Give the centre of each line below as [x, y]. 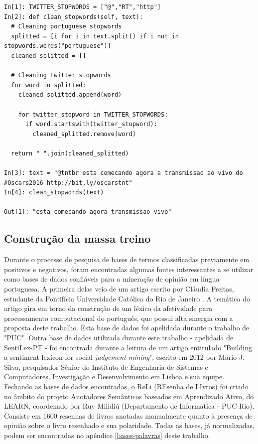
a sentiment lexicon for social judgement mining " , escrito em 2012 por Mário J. [124, 357]
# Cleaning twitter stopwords [61, 75]
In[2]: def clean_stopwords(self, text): [74, 17]
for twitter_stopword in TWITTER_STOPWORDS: [93, 114]
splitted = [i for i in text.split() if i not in [95, 36]
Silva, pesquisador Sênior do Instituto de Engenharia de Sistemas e [106, 367]
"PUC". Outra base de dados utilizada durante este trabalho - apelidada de [119, 338]
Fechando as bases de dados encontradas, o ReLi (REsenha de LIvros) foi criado [126, 386]
